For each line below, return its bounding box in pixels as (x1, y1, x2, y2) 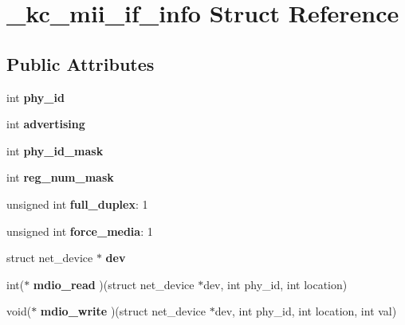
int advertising (6, 116, 85, 132)
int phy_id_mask (6, 142, 104, 159)
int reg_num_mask (6, 169, 114, 186)
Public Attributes (6, 51, 155, 76)
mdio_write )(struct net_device (40, 303, 206, 319)
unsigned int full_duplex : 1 (6, 195, 148, 212)
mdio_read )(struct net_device (33, 276, 195, 292)
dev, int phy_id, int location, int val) (214, 303, 397, 319)
